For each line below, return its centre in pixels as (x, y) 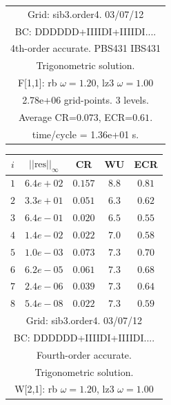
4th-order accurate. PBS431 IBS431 (86, 48)
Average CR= (48, 116)
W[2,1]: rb (36, 389)
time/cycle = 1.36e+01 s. (85, 134)
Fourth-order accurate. (84, 354)
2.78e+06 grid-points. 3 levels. (85, 99)
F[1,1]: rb (37, 83)
